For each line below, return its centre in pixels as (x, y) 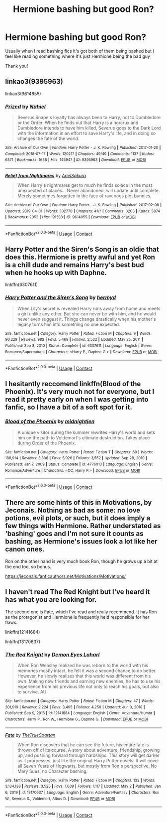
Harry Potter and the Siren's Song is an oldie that (82, 249)
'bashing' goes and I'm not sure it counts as (74, 534)
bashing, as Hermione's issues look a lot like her (81, 542)
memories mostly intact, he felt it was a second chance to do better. (87, 671)
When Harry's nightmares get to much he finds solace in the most (85, 185)
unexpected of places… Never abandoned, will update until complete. (88, 191)
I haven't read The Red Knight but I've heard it (78, 592)
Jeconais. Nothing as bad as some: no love (73, 510)
